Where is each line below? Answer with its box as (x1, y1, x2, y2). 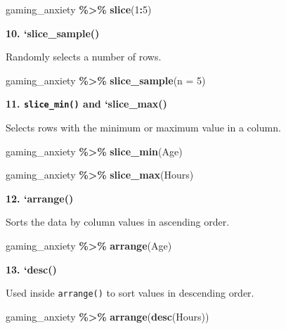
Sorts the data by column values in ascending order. (6, 214, 230, 229)
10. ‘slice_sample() (6, 25, 100, 40)
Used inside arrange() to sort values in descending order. (6, 285, 254, 300)
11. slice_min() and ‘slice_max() (6, 96, 167, 111)
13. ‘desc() (6, 262, 57, 276)
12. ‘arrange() (6, 191, 74, 205)
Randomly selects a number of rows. (6, 49, 162, 64)
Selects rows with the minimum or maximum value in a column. (6, 120, 281, 135)
